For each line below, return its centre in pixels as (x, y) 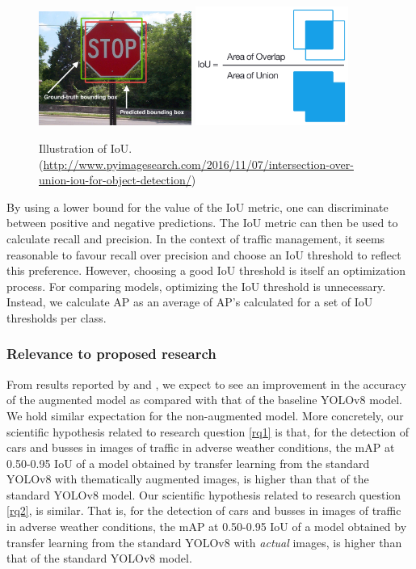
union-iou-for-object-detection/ (115, 180)
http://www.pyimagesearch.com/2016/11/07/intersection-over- (198, 164)
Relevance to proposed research (111, 354)
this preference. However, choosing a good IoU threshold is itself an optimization (206, 270)
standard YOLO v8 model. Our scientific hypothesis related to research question (204, 494)
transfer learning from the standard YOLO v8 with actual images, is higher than (204, 542)
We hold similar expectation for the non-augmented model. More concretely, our (205, 415)
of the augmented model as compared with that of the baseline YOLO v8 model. (204, 400)
